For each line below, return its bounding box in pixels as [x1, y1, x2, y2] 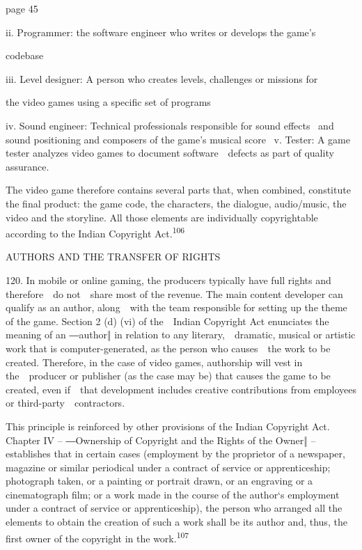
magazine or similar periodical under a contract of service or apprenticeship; [6, 459, 331, 474]
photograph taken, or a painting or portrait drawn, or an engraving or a [6, 473, 313, 488]
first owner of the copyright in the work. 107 [6, 528, 189, 545]
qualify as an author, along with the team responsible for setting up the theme [6, 300, 347, 315]
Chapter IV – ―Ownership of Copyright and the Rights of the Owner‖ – [6, 432, 316, 447]
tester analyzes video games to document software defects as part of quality [6, 146, 334, 160]
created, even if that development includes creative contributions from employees [6, 382, 356, 396]
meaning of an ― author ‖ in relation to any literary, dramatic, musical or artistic [6, 327, 356, 342]
